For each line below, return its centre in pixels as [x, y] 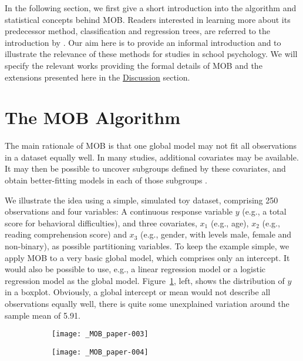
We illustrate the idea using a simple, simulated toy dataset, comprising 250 [142, 200]
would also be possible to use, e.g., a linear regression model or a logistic [135, 269]
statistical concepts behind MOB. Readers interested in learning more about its [148, 19]
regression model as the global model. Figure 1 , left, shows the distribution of [145, 280]
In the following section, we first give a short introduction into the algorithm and [151, 8]
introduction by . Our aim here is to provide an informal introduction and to [143, 42]
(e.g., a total [264, 211]
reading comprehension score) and [66, 234]
